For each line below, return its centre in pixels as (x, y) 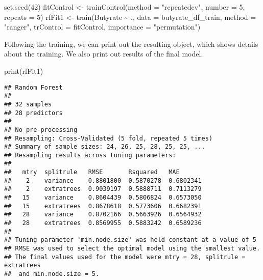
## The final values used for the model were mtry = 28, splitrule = (125, 257)
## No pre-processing (41, 130)
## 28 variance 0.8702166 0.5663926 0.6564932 (103, 215)
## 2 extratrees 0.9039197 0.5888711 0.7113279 (103, 189)
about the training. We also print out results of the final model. (104, 54)
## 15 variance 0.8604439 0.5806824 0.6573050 (103, 198)
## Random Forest (33, 87)
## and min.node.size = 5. (52, 274)
